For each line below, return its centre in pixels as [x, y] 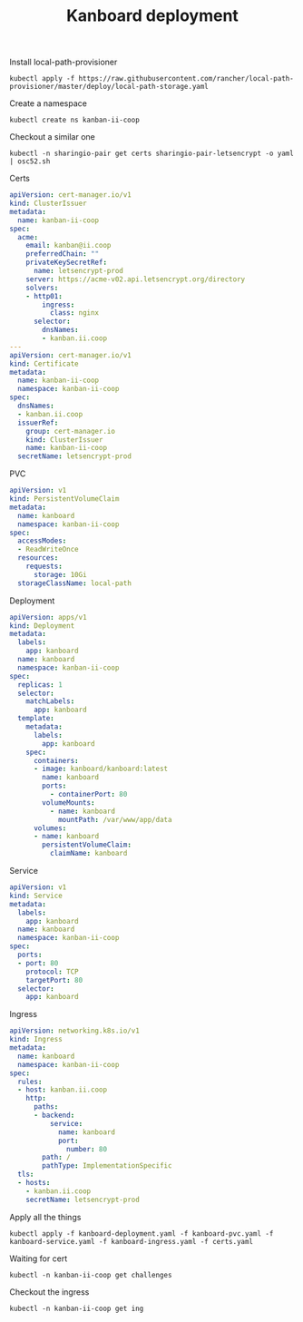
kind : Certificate [44, 364]
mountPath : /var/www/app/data [115, 819]
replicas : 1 [40, 685]
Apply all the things [45, 1217]
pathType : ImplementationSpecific [107, 1166]
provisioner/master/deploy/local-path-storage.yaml [109, 87]
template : [36, 719]
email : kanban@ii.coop [68, 246]
